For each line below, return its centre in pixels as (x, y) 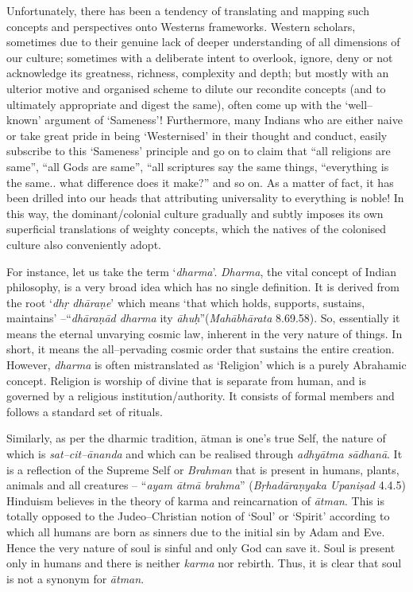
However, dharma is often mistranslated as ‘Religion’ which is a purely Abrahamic (206, 365)
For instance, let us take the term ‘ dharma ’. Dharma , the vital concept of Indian (201, 271)
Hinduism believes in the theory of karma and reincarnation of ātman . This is (195, 500)
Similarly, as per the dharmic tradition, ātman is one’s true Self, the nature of (196, 438)
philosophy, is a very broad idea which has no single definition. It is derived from (203, 287)
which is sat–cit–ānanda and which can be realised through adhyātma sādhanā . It (205, 454)
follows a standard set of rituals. (85, 411)
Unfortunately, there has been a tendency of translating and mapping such (188, 10)
